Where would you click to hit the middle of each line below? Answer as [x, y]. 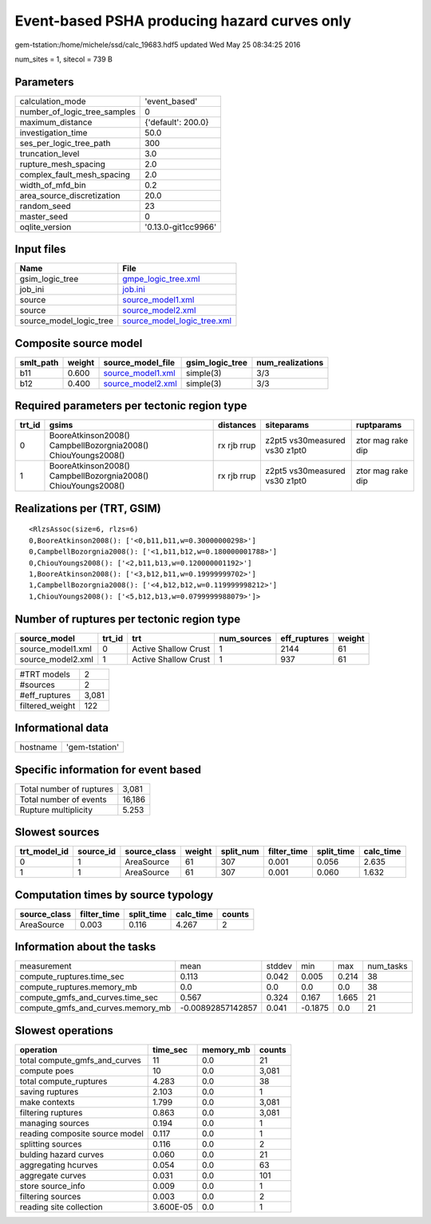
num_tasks [388, 966]
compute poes [47, 1071]
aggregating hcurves [59, 1165]
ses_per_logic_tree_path [65, 143]
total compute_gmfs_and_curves [80, 1060]
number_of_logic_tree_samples [77, 112]
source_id [96, 851]
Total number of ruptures [67, 788]
